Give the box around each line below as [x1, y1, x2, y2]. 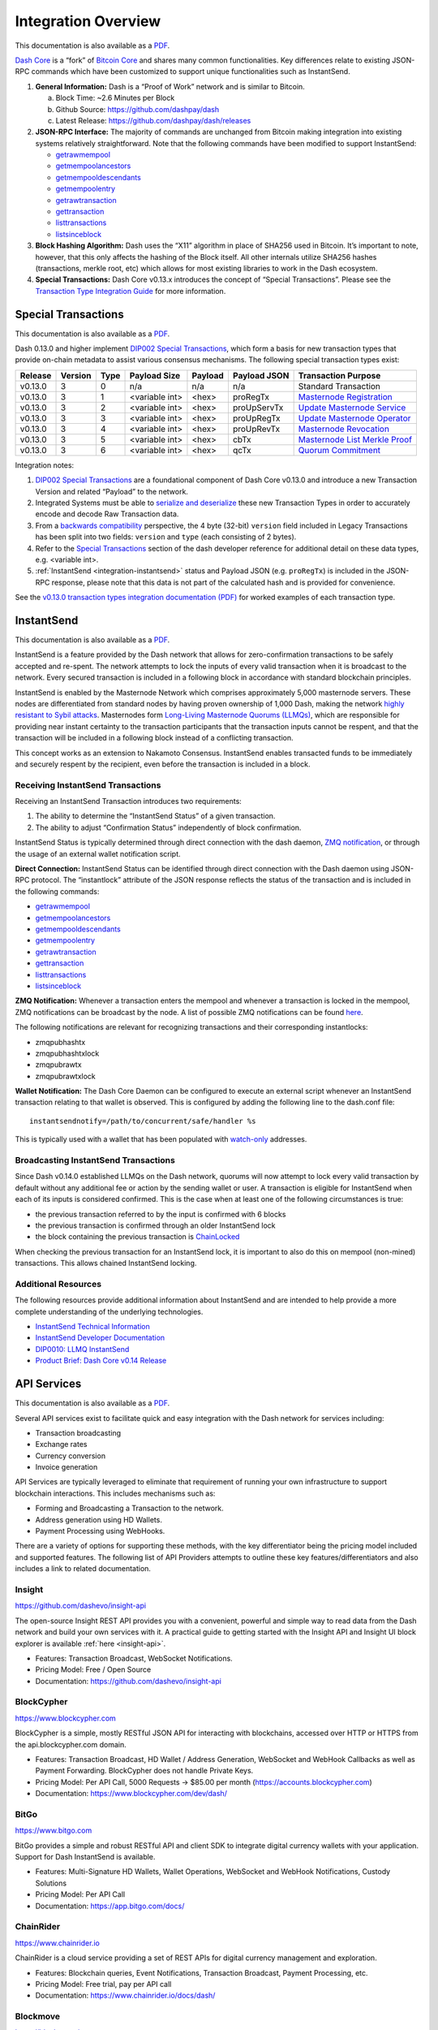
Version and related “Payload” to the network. [35, 486, 188, 496]
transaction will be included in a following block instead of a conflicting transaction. [15, 733, 294, 743]
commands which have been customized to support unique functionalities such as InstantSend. [31, 67, 350, 76]
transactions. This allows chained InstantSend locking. [15, 1259, 197, 1268]
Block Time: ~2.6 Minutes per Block [55, 93, 175, 103]
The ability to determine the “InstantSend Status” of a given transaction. [35, 811, 276, 821]
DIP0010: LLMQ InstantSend [35, 1344, 130, 1354]
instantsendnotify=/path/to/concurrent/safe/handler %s [29, 1116, 256, 1125]
